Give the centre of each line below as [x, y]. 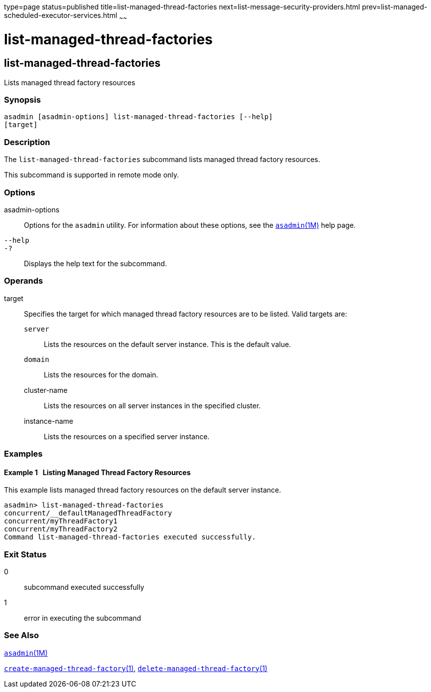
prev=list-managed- [395, 7]
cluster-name [46, 390]
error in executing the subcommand [83, 618]
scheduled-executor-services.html [61, 15]
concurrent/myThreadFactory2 [61, 529]
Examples [23, 454]
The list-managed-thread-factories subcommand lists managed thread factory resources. [162, 160]
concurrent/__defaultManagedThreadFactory [88, 513]
